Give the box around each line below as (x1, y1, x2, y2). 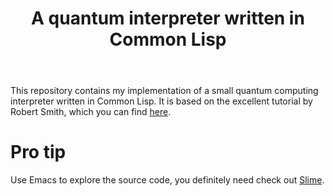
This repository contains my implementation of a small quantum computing (10, 85, 319, 97)
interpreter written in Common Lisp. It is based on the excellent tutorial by (10, 95, 313, 107)
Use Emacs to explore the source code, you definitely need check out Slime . (10, 174, 325, 186)
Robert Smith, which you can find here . (10, 106, 172, 118)
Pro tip (10, 141, 67, 164)
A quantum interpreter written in (31, 7, 305, 30)
